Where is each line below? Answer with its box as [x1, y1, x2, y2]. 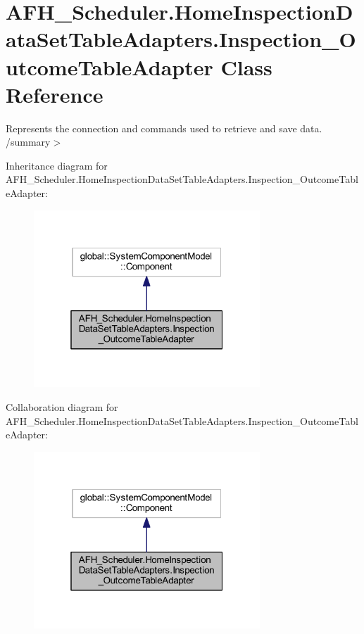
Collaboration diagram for [6, 399, 118, 414]
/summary [6, 134, 51, 149]
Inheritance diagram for [6, 158, 108, 172]
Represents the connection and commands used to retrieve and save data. [6, 120, 322, 135]
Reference [6, 80, 103, 108]
